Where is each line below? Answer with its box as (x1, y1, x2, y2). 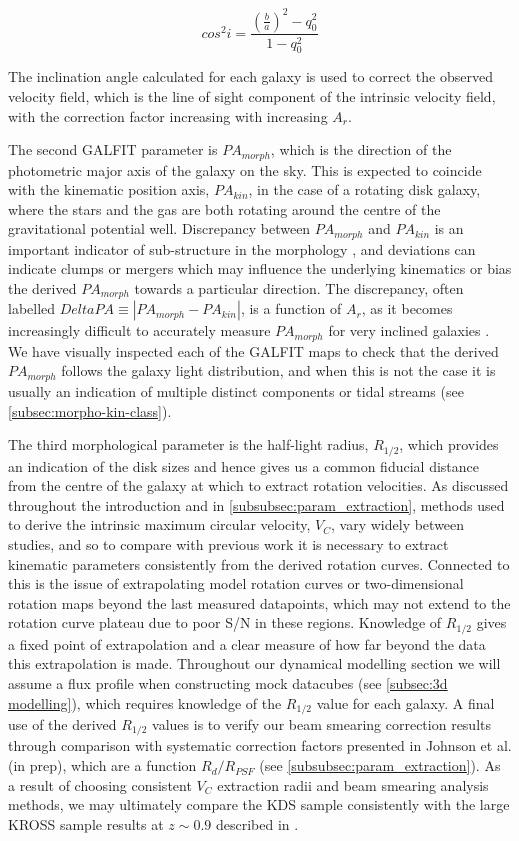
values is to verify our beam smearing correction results (152, 714, 492, 735)
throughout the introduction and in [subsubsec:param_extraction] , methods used (8, 494, 505, 515)
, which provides (399, 434, 499, 455)
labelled (8, 298, 56, 319)
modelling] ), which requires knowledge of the (8, 692, 282, 713)
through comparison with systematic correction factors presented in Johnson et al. (8, 735, 512, 756)
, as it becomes (361, 298, 453, 319)
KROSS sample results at (8, 813, 164, 834)
